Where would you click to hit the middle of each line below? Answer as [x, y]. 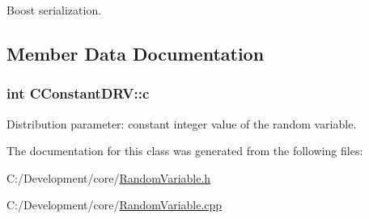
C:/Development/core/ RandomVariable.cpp [115, 205]
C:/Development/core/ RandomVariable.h [109, 177]
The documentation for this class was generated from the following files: [185, 151]
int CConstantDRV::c [78, 93]
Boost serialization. [54, 10]
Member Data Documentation [136, 53]
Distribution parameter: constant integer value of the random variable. [182, 123]
